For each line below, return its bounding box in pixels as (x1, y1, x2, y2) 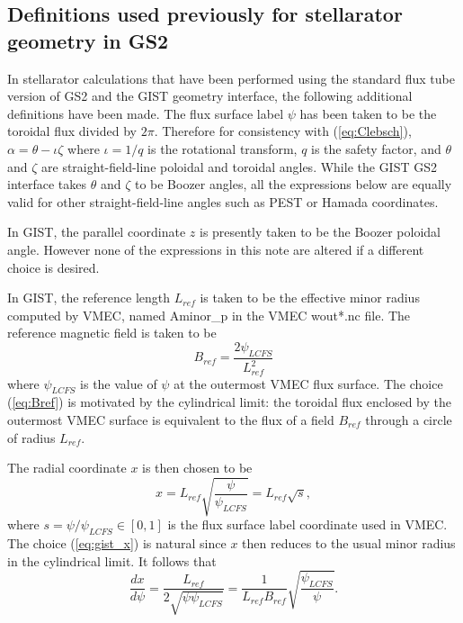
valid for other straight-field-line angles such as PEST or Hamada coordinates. (7, 192, 439, 211)
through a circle (365, 410, 452, 429)
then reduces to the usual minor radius (242, 534, 456, 553)
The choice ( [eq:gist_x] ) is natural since (7, 534, 227, 553)
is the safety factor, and (311, 139, 441, 158)
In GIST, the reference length (7, 288, 171, 307)
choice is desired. (7, 257, 100, 276)
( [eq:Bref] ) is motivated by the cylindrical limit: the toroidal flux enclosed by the (7, 393, 451, 411)
